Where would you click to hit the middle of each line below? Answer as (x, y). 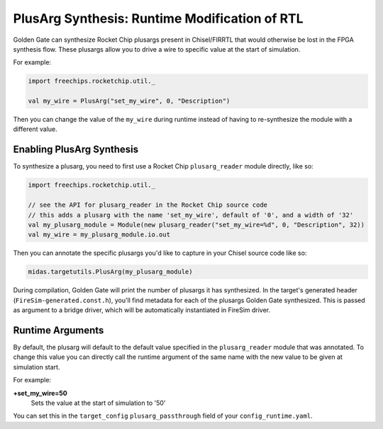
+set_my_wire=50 (40, 393)
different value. (35, 129)
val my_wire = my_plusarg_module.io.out (99, 235)
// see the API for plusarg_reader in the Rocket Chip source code (148, 205)
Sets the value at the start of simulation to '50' (98, 403)
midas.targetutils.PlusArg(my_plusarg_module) (110, 272)
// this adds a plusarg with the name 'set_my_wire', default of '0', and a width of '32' (191, 215)
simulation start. (37, 367)
